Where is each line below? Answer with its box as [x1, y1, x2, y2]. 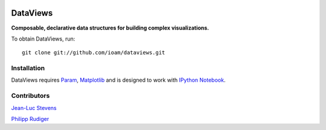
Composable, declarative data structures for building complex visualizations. [11, 24, 209, 31]
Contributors [11, 91, 50, 100]
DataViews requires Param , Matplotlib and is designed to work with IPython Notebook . [11, 76, 226, 84]
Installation [11, 64, 45, 73]
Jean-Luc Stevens [11, 104, 57, 111]
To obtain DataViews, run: [11, 35, 75, 42]
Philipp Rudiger [11, 115, 50, 122]
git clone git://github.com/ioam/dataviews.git [22, 49, 165, 56]
